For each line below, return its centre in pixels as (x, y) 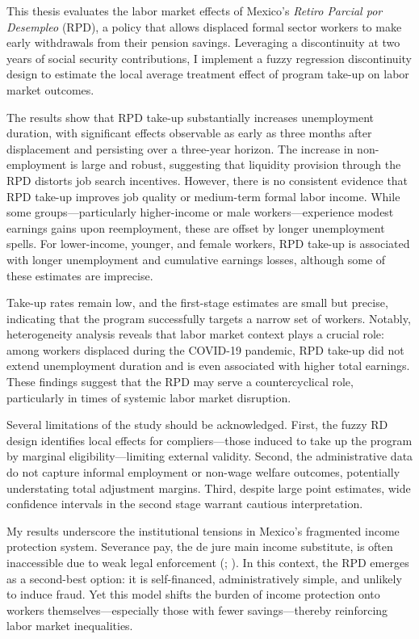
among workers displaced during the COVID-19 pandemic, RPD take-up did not (205, 349)
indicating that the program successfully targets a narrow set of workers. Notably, (209, 318)
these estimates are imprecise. (80, 275)
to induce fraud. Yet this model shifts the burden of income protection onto (193, 594)
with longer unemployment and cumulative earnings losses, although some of (196, 259)
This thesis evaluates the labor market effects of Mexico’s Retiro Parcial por (195, 11)
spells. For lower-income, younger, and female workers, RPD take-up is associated (208, 244)
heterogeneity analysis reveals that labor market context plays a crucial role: (195, 334)
